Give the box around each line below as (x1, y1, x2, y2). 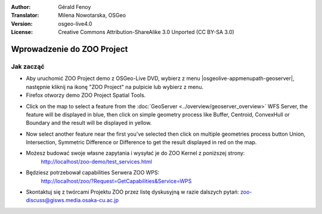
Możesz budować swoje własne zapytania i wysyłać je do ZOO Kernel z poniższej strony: (26, 149, 245, 157)
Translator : (11, 12, 39, 19)
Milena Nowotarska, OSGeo (58, 12, 126, 19)
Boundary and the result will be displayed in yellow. (26, 120, 152, 127)
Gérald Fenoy (58, 4, 91, 10)
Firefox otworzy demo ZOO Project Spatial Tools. (26, 91, 146, 99)
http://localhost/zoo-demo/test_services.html (41, 158, 152, 165)
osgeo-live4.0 (58, 20, 92, 27)
